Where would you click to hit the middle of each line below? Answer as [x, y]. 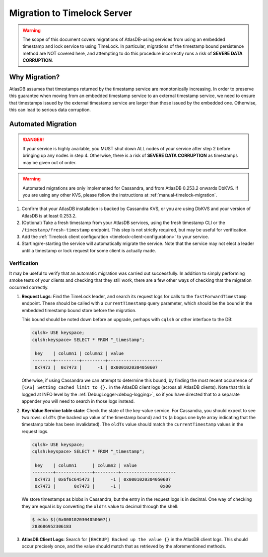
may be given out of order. [50, 162]
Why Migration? [34, 77]
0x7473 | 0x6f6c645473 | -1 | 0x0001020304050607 [103, 479]
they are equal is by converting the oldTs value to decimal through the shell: [100, 506]
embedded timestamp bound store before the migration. [79, 310]
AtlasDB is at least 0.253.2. [49, 216]
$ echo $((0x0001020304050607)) [71, 519]
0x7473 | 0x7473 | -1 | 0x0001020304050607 [97, 368]
